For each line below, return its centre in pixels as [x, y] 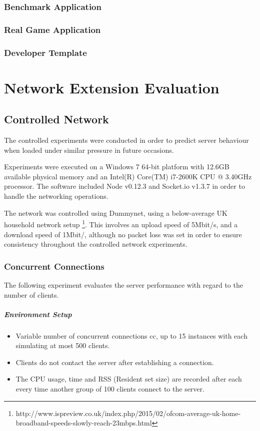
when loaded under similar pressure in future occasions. [89, 150]
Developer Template [45, 52]
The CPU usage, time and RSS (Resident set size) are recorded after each [129, 379]
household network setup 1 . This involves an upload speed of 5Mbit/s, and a [121, 223]
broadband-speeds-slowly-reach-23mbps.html [84, 423]
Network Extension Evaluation [112, 87]
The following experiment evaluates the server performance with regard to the [123, 284]
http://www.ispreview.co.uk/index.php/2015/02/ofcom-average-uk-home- [128, 413]
